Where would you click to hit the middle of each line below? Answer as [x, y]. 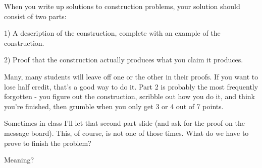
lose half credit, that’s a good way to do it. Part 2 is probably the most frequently [131, 86]
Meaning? [19, 160]
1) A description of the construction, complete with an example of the [112, 33]
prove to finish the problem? [48, 143]
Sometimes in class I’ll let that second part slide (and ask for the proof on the [124, 123]
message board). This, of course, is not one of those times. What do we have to [126, 133]
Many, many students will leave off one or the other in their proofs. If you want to [131, 76]
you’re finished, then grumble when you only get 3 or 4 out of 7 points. [114, 106]
